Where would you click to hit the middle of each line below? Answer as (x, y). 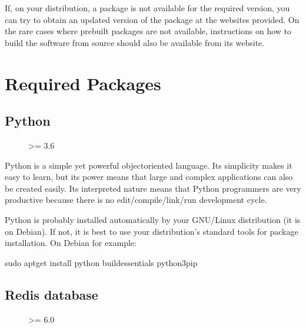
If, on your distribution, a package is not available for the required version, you (147, 8)
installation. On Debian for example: (71, 243)
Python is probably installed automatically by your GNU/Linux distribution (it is (153, 219)
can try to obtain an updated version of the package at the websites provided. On (152, 19)
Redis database (51, 294)
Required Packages (83, 83)
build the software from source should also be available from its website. (135, 42)
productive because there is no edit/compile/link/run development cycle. (136, 200)
